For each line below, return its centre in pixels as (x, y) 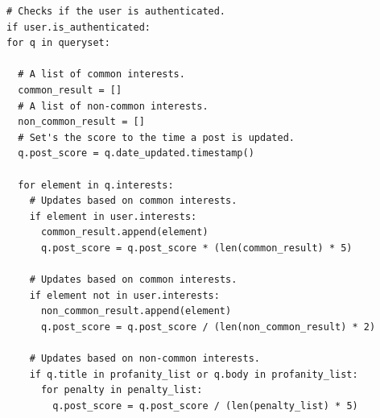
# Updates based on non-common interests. (145, 359)
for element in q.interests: (96, 185)
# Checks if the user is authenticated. (116, 11)
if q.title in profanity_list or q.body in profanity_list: (194, 374)
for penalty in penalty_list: (122, 390)
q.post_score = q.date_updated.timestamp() (136, 153)
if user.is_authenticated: (78, 27)
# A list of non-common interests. (113, 106)
